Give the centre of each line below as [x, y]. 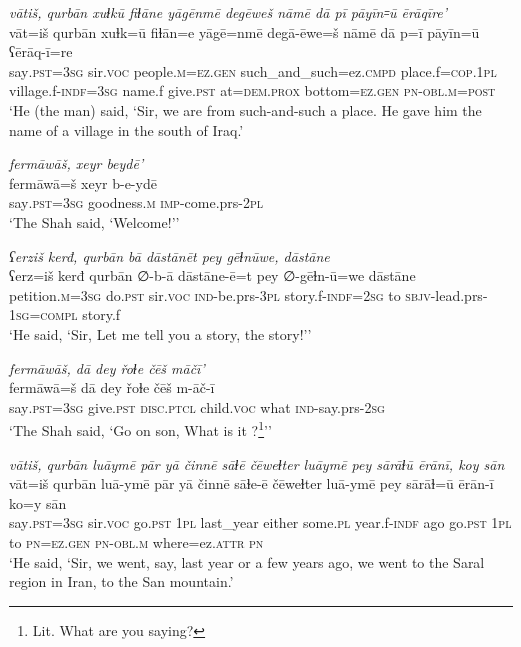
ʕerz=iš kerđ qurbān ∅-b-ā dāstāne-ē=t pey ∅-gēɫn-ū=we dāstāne [212, 275]
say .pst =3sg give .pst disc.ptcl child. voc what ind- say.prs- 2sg [197, 406]
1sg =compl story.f [65, 314]
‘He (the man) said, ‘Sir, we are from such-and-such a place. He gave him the [245, 109]
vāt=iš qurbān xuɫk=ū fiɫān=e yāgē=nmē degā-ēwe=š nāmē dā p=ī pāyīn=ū [244, 31]
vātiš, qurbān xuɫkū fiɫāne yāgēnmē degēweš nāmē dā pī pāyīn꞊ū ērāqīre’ [228, 12]
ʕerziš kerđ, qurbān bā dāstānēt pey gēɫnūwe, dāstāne [169, 255]
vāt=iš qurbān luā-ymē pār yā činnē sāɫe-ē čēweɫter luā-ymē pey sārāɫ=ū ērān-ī [251, 483]
